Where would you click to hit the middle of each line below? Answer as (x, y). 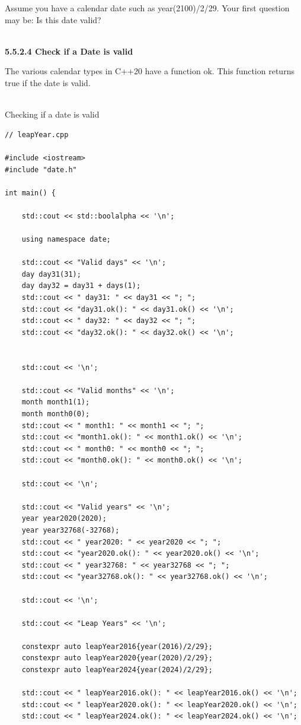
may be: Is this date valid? (53, 19)
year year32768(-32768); (71, 530)
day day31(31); (51, 274)
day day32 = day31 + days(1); (81, 286)
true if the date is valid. (48, 82)
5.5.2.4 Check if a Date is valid (69, 51)
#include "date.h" (41, 170)
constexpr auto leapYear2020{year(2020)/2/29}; (117, 658)
